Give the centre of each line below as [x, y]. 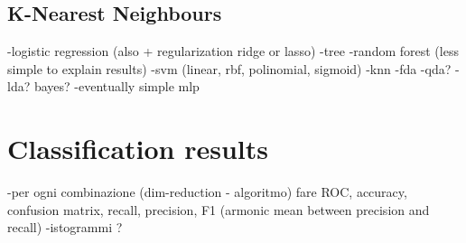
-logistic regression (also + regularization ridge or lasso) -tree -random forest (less [233, 51]
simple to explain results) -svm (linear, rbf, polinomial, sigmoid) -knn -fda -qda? [229, 68]
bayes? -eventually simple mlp [116, 86]
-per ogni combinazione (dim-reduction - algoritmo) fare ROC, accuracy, [207, 192]
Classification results [138, 149]
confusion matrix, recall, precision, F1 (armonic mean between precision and [219, 209]
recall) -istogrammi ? [65, 227]
